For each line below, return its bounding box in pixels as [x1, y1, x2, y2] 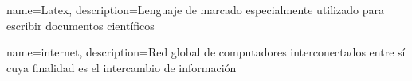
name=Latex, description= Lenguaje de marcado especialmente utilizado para [6, 2, 384, 17]
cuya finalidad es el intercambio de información [6, 59, 237, 75]
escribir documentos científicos [6, 17, 155, 33]
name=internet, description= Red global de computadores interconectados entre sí [6, 44, 406, 60]
